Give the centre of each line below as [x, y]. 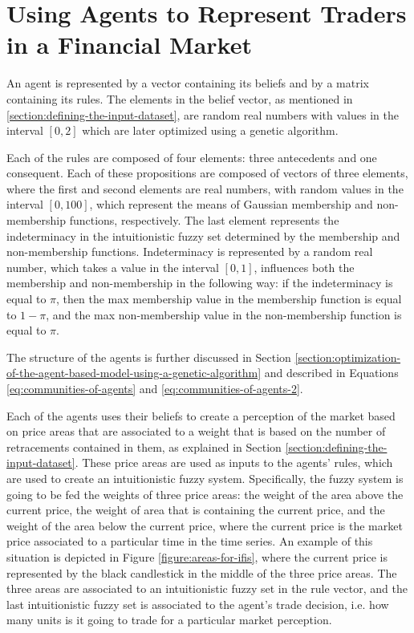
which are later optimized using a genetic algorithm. [210, 130]
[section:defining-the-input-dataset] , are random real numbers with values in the [203, 114]
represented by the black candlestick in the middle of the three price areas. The [202, 572]
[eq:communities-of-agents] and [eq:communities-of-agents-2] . [155, 388]
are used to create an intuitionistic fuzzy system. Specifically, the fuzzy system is [205, 478]
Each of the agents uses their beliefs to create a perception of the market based [201, 415]
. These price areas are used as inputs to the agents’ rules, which [234, 463]
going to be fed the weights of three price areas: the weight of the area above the [205, 494]
